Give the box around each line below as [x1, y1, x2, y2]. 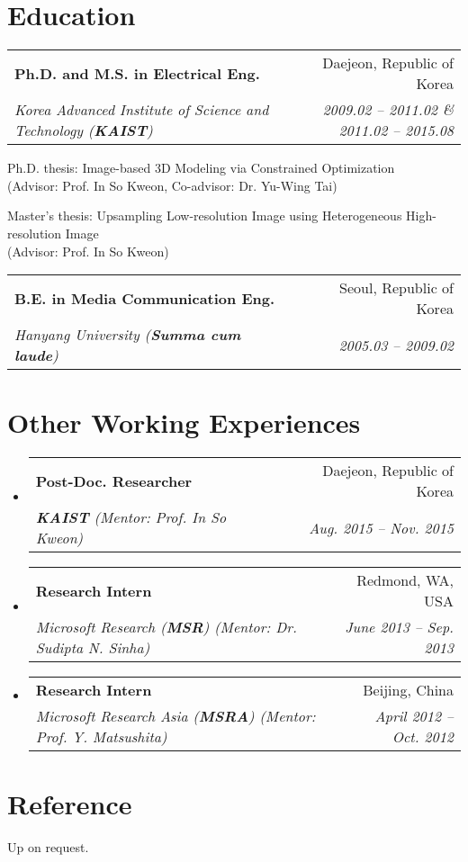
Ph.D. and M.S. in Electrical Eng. [14, 62, 260, 84]
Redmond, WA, [356, 570, 454, 591]
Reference [7, 786, 132, 822]
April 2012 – [374, 705, 454, 727]
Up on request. [7, 838, 89, 857]
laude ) [14, 345, 58, 366]
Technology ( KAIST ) [14, 120, 153, 141]
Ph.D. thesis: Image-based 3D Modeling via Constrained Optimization [7, 158, 395, 177]
